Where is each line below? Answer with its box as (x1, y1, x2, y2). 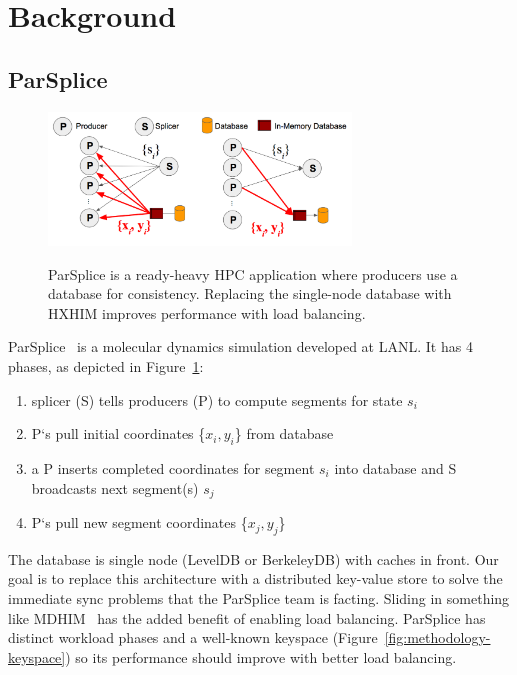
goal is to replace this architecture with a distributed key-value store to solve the (8, 568, 503, 589)
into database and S (334, 458, 457, 479)
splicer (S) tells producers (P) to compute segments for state (31, 389, 403, 410)
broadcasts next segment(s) (31, 477, 199, 498)
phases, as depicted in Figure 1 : (8, 356, 204, 377)
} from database (234, 423, 334, 444)
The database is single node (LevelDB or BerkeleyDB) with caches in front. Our (8, 548, 499, 569)
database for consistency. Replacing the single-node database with (48, 283, 452, 304)
